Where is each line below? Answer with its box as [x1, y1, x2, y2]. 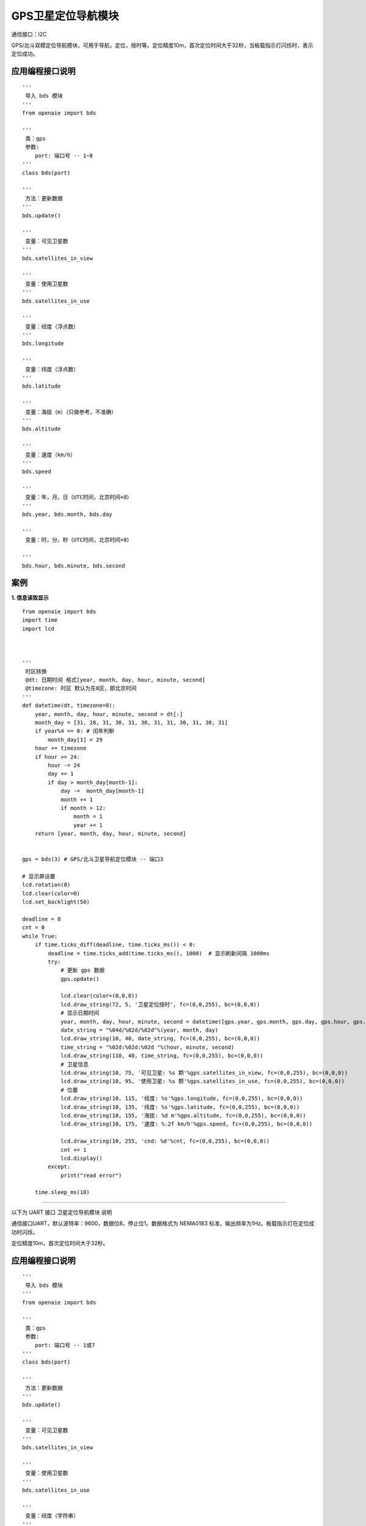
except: [48, 1163, 71, 1170]
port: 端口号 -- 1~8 [34, 152, 93, 159]
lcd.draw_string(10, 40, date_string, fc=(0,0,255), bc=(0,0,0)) [60, 1035, 260, 1042]
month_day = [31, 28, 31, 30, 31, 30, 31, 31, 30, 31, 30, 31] [34, 719, 228, 726]
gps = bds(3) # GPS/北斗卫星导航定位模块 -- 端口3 [22, 856, 164, 863]
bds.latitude [22, 383, 61, 390]
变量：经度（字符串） [25, 1513, 79, 1519]
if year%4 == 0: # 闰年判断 [34, 728, 115, 735]
